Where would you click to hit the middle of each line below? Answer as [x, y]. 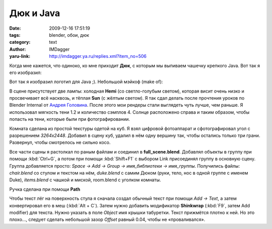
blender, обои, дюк [69, 35]
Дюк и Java [35, 13]
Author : [18, 49]
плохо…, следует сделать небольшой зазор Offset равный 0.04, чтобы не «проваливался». [107, 219]
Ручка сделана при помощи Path [45, 189]
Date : [15, 28]
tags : [15, 35]
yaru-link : [20, 56]
